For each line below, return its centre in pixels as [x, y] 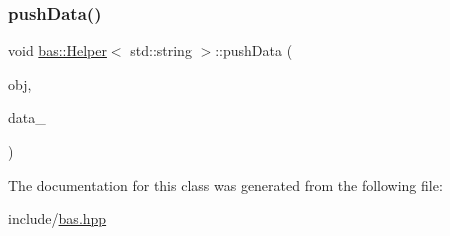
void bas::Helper [57, 50]
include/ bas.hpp [57, 218]
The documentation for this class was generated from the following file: [225, 184]
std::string [161, 50]
